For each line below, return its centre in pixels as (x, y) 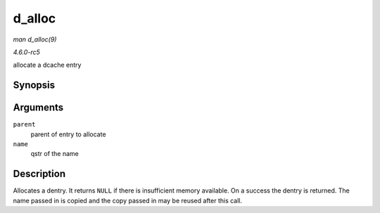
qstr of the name (55, 154)
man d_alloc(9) (35, 39)
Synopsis (34, 85)
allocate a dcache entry (47, 65)
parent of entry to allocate (68, 134)
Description (39, 174)
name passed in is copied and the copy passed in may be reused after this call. (128, 200)
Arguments (38, 108)
